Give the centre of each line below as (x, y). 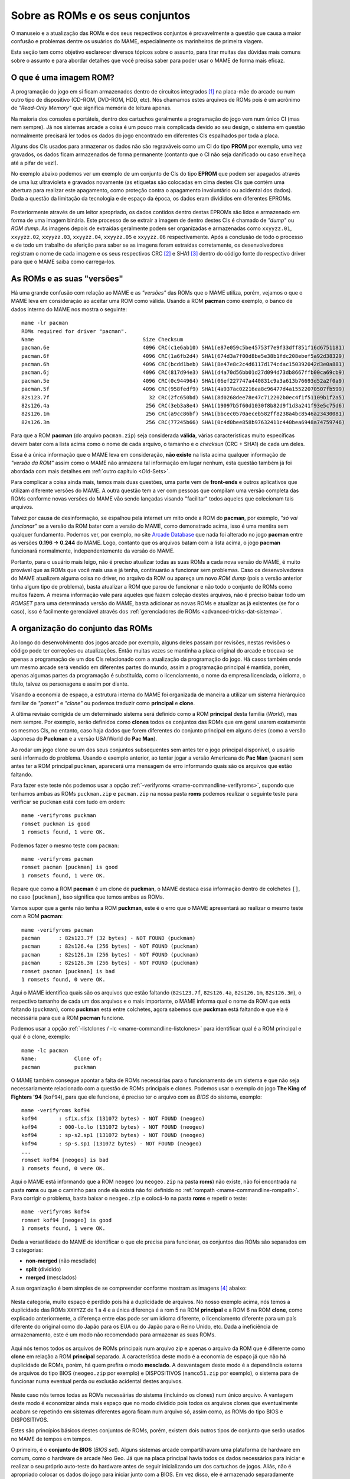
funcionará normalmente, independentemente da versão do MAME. (93, 551)
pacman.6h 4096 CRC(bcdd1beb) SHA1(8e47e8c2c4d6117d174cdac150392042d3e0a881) (183, 364)
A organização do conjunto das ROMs (82, 628)
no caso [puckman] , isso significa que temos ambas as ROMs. (88, 897)
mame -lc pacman (45, 1050)
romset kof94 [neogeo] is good (67, 1220)
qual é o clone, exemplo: (41, 1037)
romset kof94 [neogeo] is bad (65, 1160)
